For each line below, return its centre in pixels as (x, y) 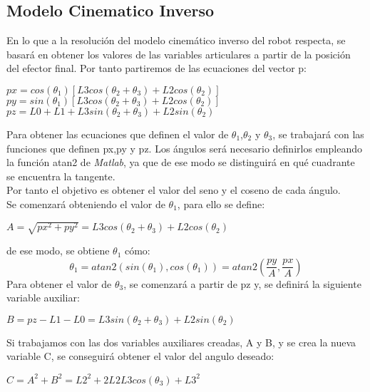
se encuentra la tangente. (61, 176)
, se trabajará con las (318, 134)
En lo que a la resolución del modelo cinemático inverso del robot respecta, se (176, 40)
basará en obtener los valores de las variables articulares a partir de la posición (179, 54)
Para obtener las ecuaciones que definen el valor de (118, 134)
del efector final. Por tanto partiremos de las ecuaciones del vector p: (156, 68)
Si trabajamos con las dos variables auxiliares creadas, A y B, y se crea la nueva (181, 342)
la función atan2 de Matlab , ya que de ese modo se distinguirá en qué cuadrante (181, 162)
